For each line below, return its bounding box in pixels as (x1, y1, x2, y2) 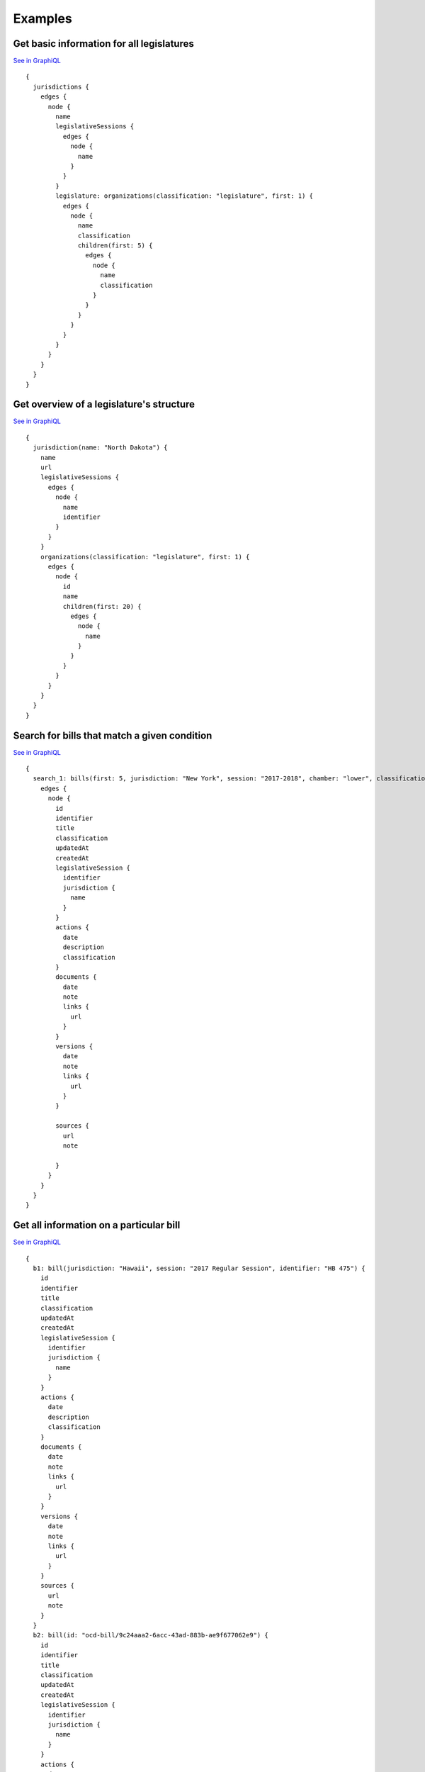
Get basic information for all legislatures (13, 38, 195, 50)
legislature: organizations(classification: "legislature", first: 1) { (55, 192, 314, 200)
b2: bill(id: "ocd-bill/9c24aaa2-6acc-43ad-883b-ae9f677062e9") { (33, 1631, 268, 1639)
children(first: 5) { (78, 242, 153, 249)
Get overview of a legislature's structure (13, 398, 195, 410)
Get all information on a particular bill (13, 1219, 181, 1231)
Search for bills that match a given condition (13, 729, 212, 741)
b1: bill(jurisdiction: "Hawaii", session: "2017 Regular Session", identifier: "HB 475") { (33, 1264, 366, 1272)
